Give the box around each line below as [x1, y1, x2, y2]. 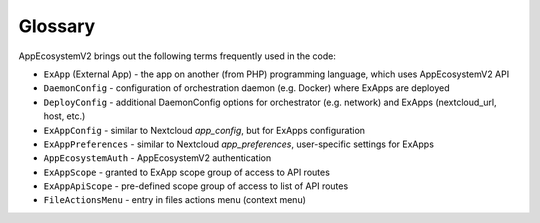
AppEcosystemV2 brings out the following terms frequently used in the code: [18, 50, 337, 62]
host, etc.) [43, 110, 86, 122]
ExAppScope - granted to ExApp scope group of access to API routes [43, 166, 330, 178]
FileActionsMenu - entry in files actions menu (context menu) [43, 194, 307, 206]
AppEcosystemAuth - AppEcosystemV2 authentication [43, 152, 272, 164]
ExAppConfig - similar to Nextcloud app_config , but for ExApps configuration [43, 124, 365, 136]
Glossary [18, 15, 96, 37]
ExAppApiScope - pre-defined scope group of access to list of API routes [43, 180, 349, 192]
